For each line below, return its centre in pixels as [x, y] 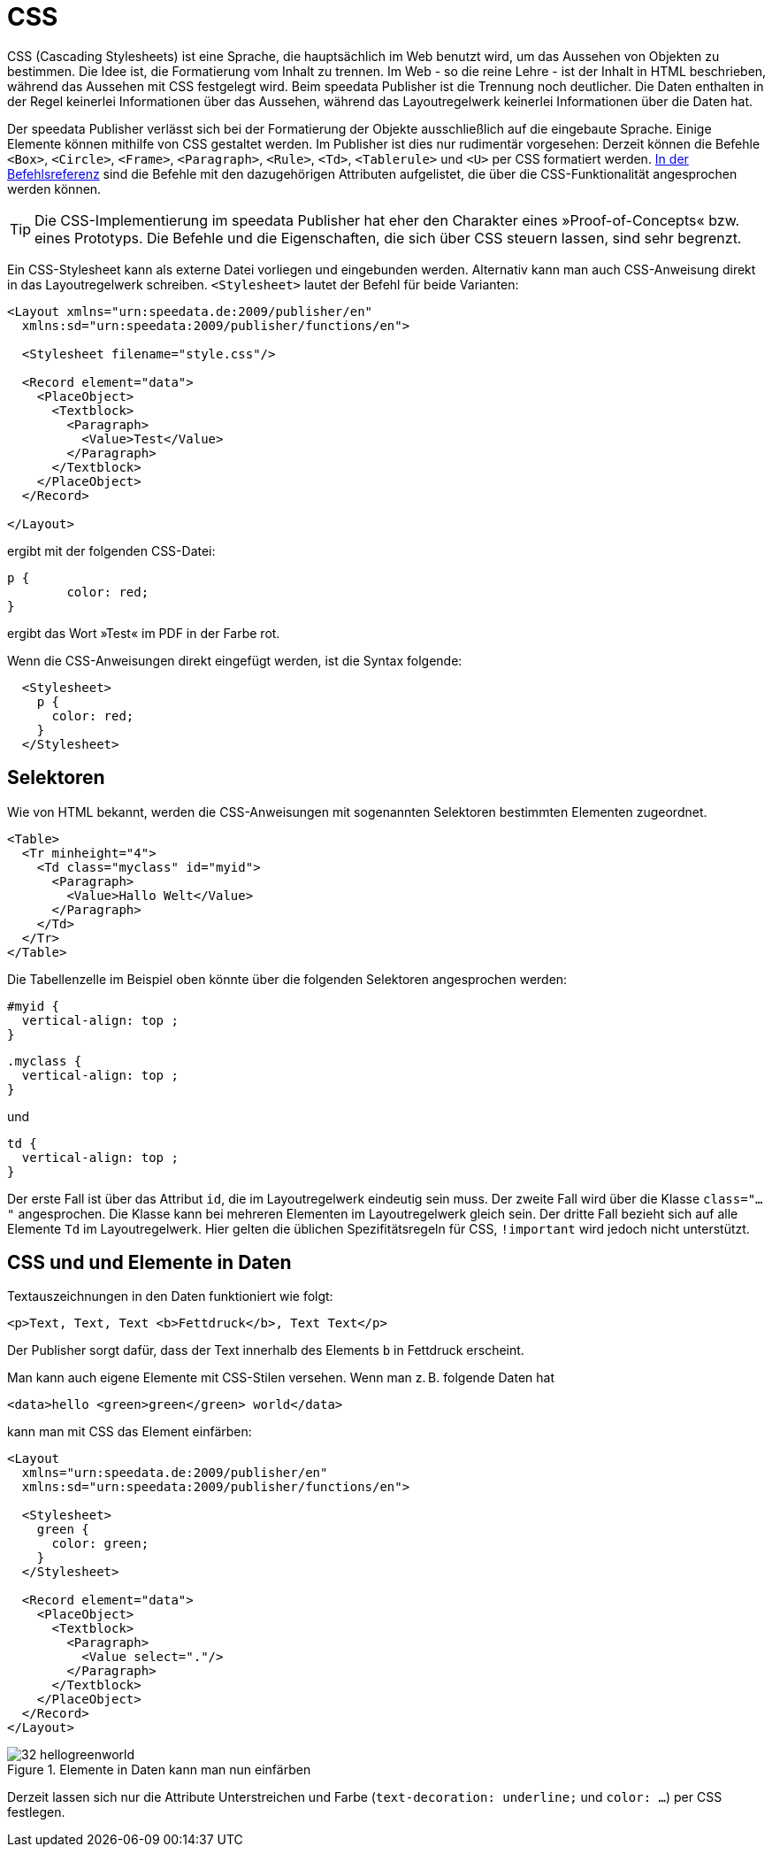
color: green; [100, 1544]
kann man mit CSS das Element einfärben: [130, 1432]
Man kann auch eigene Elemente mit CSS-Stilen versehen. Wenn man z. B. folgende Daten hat [281, 1378]
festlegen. [36, 1812]
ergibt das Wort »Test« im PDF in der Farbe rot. [144, 633]
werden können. [54, 188]
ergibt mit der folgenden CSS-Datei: [111, 550]
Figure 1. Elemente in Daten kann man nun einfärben [159, 1770]
